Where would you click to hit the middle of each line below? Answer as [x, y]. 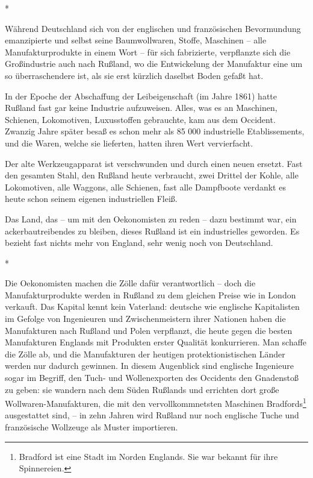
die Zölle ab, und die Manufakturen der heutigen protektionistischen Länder [145, 354]
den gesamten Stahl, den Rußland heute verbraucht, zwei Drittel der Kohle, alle [152, 175]
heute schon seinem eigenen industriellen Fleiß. [91, 199]
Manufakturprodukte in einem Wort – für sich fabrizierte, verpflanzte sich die [148, 52]
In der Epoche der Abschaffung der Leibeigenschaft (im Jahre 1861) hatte [141, 96]
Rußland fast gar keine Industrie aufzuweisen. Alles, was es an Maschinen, [141, 108]
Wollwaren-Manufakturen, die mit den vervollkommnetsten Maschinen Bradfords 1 [156, 402]
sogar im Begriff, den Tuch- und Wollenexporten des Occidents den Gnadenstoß [152, 378]
